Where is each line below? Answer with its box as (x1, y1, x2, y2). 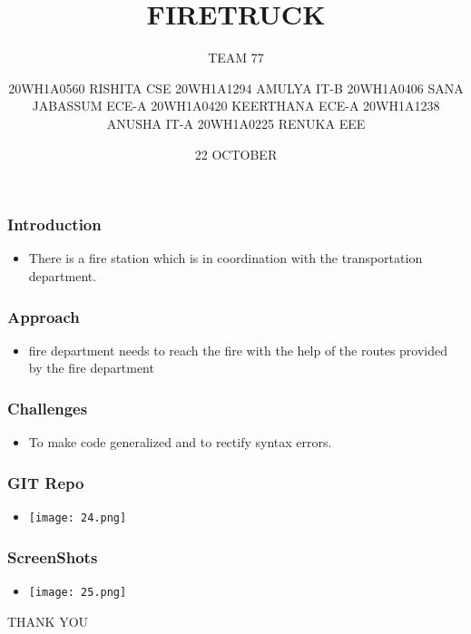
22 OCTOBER (194, 144, 278, 163)
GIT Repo (7, 471, 84, 493)
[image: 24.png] (28, 512, 127, 525)
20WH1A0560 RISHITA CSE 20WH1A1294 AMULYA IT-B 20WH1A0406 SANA (8, 78, 464, 97)
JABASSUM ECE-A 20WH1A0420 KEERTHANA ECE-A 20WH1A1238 (32, 96, 440, 115)
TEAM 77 (208, 48, 264, 67)
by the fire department (28, 358, 154, 377)
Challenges (7, 396, 88, 419)
